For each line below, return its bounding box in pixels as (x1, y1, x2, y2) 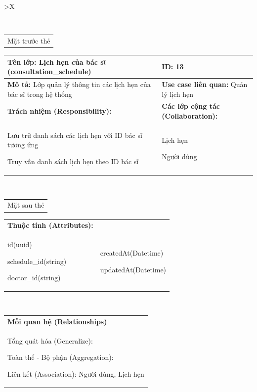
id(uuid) (7, 239, 32, 250)
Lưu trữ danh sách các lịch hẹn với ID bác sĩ (7, 130, 142, 140)
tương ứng (7, 139, 39, 150)
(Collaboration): (162, 111, 218, 121)
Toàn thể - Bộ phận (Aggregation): (7, 352, 114, 362)
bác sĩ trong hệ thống (7, 88, 72, 99)
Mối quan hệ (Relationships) (7, 316, 107, 326)
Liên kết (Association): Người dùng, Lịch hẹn (7, 368, 144, 379)
